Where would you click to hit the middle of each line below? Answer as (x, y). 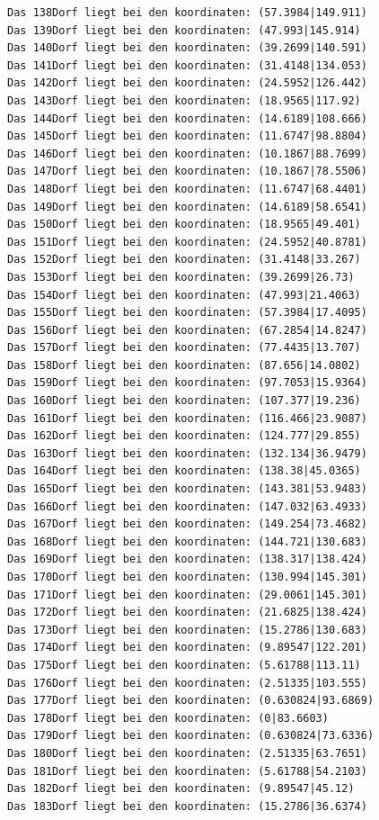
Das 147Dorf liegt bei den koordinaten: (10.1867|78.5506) (187, 171)
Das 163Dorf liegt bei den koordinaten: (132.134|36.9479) (187, 453)
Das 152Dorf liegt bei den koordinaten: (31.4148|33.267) (184, 260)
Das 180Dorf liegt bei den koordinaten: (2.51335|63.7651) (187, 753)
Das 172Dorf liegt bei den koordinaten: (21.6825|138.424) (187, 613)
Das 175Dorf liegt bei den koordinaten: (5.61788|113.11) (184, 665)
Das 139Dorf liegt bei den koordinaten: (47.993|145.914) (184, 30)
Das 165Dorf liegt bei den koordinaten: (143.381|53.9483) (187, 489)
